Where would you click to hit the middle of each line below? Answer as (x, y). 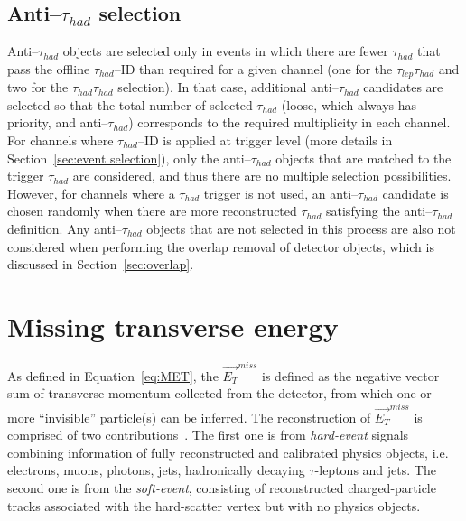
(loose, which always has (349, 104)
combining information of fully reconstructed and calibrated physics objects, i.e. (228, 452)
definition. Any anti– (65, 228)
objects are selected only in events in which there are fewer (225, 51)
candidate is (415, 193)
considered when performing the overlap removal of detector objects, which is (221, 246)
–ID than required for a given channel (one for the (253, 68)
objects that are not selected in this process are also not (301, 228)
